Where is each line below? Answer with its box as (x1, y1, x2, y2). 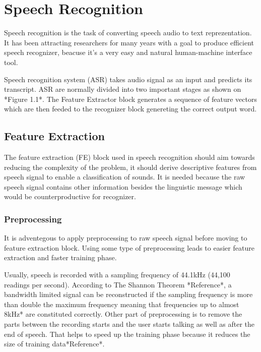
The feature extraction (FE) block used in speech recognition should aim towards (4, 152, 255, 162)
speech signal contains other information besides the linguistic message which (4, 181, 242, 192)
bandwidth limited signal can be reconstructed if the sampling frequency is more (4, 289, 253, 300)
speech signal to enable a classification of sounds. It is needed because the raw (4, 171, 245, 182)
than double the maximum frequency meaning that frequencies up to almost (4, 299, 239, 309)
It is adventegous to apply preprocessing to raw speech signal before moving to (4, 232, 247, 243)
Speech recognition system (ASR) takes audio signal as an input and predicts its (4, 74, 252, 84)
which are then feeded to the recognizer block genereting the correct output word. (4, 103, 257, 114)
